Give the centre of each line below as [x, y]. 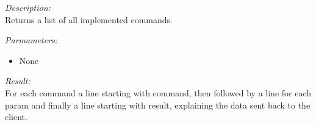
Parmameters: [31, 40]
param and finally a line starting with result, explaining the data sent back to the [158, 105]
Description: [28, 7]
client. [16, 117]
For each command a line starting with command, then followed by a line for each [158, 92]
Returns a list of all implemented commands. [89, 19]
